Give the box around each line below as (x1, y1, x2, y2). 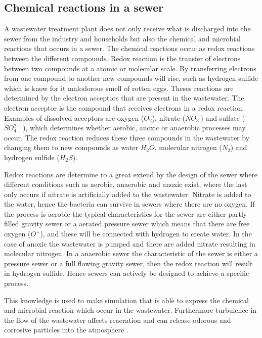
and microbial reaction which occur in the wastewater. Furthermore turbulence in (4, 305, 257, 315)
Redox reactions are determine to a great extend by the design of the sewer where (4, 169, 258, 179)
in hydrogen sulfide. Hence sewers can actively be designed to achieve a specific (4, 268, 249, 278)
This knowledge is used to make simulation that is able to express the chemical (4, 295, 249, 305)
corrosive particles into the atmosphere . (4, 324, 128, 335)
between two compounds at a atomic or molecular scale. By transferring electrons (4, 63, 256, 73)
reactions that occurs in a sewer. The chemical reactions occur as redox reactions (4, 43, 255, 54)
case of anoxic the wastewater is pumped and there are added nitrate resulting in (4, 238, 255, 249)
